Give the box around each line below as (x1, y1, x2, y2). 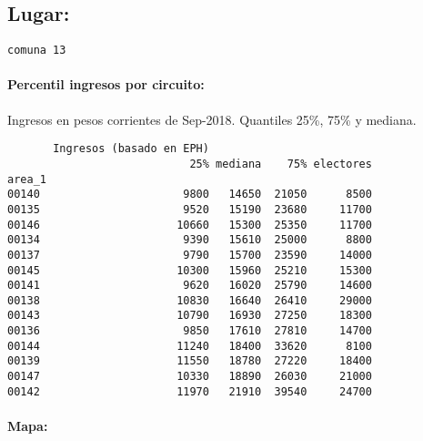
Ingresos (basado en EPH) (53, 142, 209, 156)
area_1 (7, 172, 46, 186)
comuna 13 (7, 44, 66, 57)
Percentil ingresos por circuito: (7, 75, 205, 94)
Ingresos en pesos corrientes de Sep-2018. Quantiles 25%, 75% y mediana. (7, 109, 417, 128)
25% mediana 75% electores (189, 157, 372, 170)
